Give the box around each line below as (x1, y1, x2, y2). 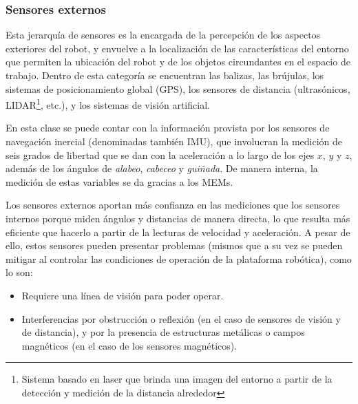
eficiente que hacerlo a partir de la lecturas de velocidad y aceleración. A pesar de (6, 224, 350, 239)
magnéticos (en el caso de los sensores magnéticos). (21, 338, 238, 352)
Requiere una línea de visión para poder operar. (21, 288, 224, 302)
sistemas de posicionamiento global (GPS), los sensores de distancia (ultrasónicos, (6, 81, 350, 96)
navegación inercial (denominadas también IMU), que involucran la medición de (6, 134, 343, 149)
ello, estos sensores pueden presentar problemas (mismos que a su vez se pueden (6, 238, 343, 253)
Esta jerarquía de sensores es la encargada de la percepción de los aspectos (6, 28, 321, 42)
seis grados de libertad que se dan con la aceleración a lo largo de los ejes (6, 147, 315, 162)
